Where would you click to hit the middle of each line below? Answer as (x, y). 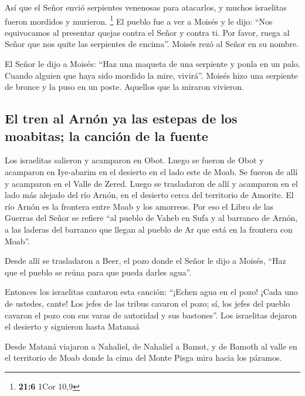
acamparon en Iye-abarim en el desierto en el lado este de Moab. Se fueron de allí (151, 172)
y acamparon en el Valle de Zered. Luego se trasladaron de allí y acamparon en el (151, 183)
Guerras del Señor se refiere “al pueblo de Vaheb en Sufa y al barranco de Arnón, (151, 218)
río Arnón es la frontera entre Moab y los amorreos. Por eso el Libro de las (139, 206)
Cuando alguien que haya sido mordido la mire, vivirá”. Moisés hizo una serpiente (151, 75)
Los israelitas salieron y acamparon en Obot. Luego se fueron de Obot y (134, 160)
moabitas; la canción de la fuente (106, 135)
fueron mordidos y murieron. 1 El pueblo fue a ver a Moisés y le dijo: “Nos (139, 20)
